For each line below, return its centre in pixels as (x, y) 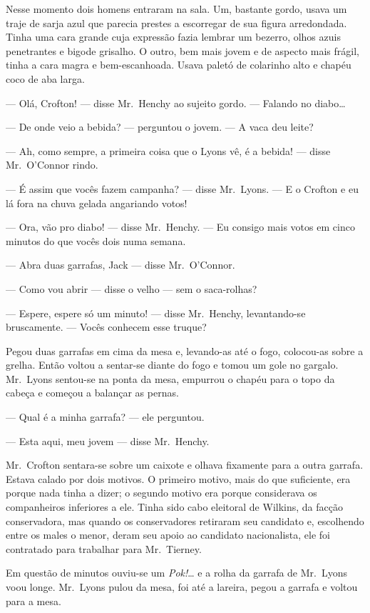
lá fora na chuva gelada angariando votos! (97, 203)
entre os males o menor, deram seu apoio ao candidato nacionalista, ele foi (168, 535)
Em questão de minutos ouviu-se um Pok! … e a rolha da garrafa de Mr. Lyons (177, 573)
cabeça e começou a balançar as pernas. (92, 393)
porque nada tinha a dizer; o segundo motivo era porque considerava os (161, 493)
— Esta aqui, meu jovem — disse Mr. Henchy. (108, 440)
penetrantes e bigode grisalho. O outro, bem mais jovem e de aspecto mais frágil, (183, 50)
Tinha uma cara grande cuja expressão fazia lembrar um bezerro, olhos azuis (173, 37)
